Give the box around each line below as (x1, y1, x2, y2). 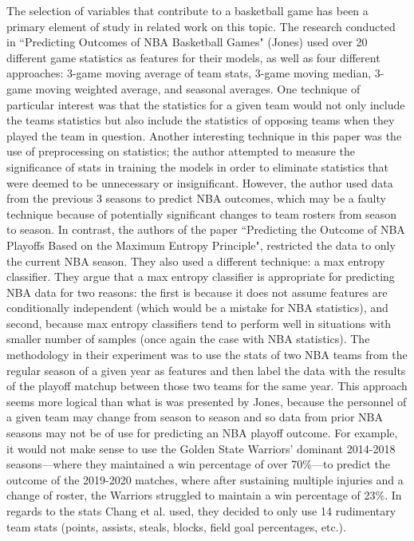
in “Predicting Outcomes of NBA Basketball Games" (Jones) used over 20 (6, 34, 368, 50)
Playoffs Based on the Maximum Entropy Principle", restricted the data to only (6, 236, 396, 253)
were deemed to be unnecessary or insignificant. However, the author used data (6, 174, 393, 191)
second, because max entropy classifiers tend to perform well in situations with (6, 314, 392, 331)
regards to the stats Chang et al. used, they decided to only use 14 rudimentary (6, 503, 396, 519)
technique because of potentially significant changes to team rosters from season (6, 205, 397, 222)
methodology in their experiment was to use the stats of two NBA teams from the (6, 346, 408, 363)
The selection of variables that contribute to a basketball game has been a (6, 2, 369, 18)
